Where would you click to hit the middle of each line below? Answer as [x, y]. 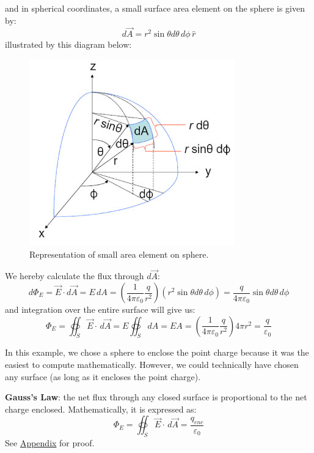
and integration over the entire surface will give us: [100, 309]
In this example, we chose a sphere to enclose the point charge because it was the [157, 352]
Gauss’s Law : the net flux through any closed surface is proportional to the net [156, 397]
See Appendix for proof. [50, 443]
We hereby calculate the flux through [75, 276]
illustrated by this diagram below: [68, 44]
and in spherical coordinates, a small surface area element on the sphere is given [155, 8]
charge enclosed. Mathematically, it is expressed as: [101, 409]
